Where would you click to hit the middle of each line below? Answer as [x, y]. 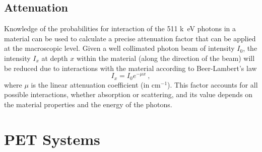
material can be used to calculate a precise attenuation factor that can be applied [130, 38]
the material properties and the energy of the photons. [88, 104]
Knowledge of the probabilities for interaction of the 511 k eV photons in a [120, 28]
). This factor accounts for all [213, 84]
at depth [55, 58]
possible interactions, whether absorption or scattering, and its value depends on [128, 94]
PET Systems [52, 139]
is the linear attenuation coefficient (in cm [96, 84]
